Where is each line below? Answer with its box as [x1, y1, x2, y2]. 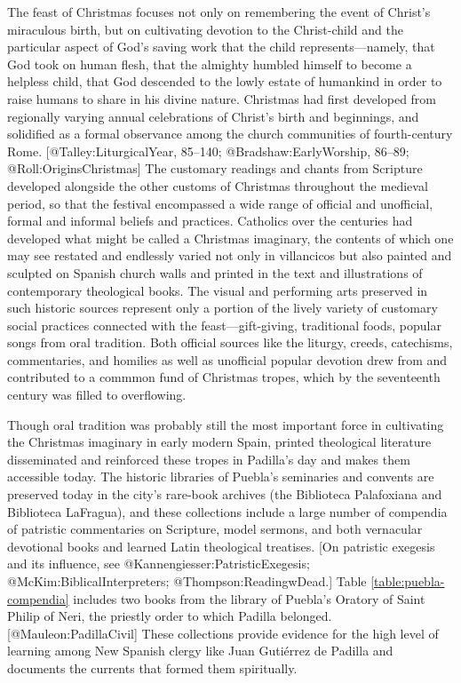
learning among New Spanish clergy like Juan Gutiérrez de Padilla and [7, 641, 393, 660]
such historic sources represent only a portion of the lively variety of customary [7, 298, 438, 317]
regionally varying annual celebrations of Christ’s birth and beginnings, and [7, 107, 419, 125]
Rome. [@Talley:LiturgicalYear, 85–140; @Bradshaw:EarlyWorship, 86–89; [7, 141, 409, 160]
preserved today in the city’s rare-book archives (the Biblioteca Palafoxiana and [7, 485, 442, 504]
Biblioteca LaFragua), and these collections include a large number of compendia [7, 502, 448, 520]
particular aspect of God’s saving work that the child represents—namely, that [7, 37, 435, 56]
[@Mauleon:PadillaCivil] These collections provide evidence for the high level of [7, 623, 439, 642]
